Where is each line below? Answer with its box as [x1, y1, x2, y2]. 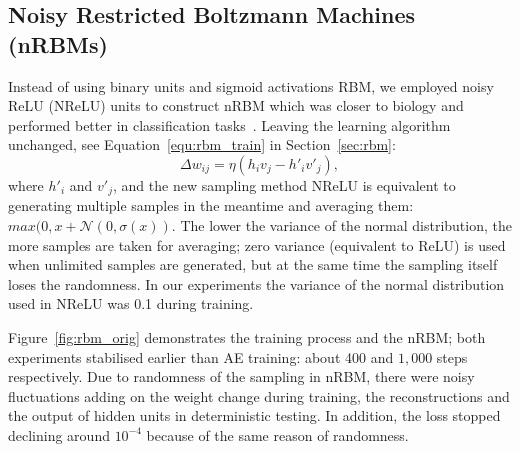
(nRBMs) [8, 28, 108, 59]
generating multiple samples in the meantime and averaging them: [8, 195, 414, 216]
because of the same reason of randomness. [146, 424, 409, 445]
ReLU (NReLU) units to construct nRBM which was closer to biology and [8, 95, 464, 116]
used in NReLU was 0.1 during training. [8, 293, 254, 314]
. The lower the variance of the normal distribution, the [171, 215, 512, 236]
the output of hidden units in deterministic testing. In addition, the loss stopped [8, 405, 501, 426]
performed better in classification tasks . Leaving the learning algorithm [8, 114, 451, 135]
